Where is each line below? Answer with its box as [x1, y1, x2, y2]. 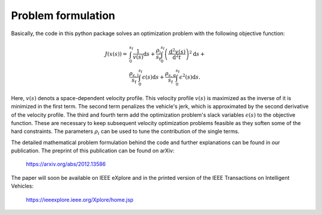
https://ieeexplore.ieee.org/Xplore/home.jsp [26, 196, 134, 203]
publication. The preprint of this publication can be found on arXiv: [11, 147, 175, 154]
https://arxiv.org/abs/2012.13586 [26, 161, 106, 168]
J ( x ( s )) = [104, 51, 128, 57]
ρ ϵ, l [129, 70, 139, 78]
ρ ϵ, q [165, 70, 176, 78]
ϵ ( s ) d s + [142, 73, 165, 80]
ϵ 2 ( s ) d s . [179, 73, 201, 80]
